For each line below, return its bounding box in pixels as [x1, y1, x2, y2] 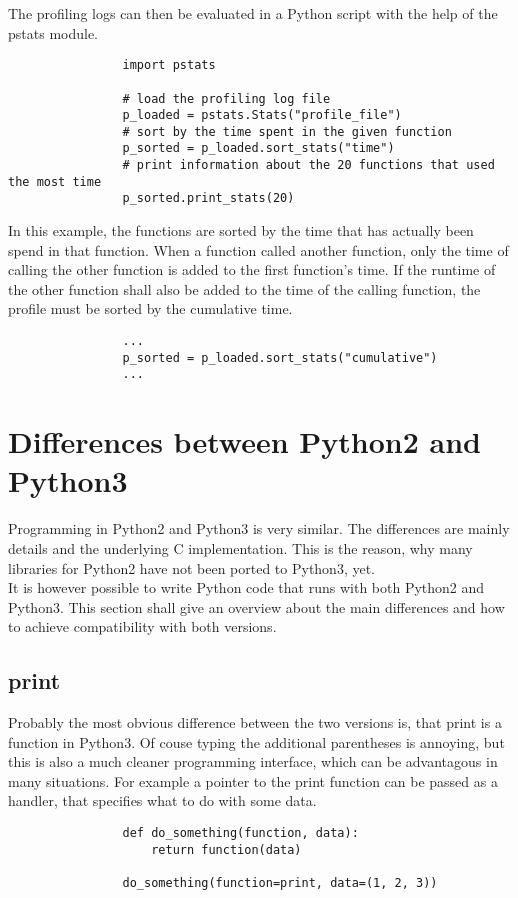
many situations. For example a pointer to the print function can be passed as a [8, 770, 498, 791]
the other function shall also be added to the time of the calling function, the [8, 278, 481, 299]
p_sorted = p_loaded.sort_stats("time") [122, 141, 395, 156]
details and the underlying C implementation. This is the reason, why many [8, 537, 473, 558]
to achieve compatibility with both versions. [8, 616, 277, 637]
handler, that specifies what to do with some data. [8, 790, 317, 811]
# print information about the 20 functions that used [122, 158, 495, 173]
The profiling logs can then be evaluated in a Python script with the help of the [8, 3, 498, 23]
